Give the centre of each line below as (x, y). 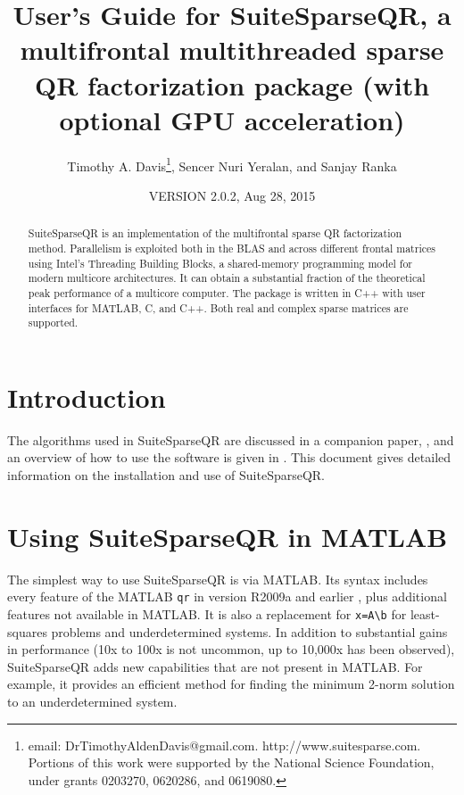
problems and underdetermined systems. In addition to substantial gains (249, 631)
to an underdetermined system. (92, 702)
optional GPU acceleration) (232, 119)
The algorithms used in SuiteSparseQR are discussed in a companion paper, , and (231, 439)
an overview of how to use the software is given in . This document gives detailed (229, 457)
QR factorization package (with (232, 84)
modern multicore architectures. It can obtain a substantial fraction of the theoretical (227, 278)
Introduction (87, 397)
